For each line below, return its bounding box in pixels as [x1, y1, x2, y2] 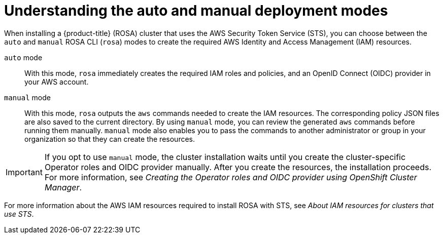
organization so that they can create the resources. [24, 134, 195, 143]
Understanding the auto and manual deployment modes [4, 2, 388, 19]
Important [6, 167, 43, 177]
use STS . [4, 209, 34, 218]
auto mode [4, 53, 43, 62]
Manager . [44, 182, 82, 192]
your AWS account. [24, 77, 89, 86]
